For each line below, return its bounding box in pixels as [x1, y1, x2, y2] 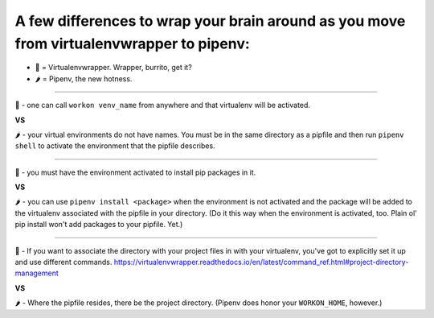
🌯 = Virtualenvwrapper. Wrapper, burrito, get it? [35, 63, 192, 72]
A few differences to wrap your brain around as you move [14, 12, 406, 30]
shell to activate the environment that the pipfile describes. [14, 141, 216, 151]
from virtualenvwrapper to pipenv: [14, 35, 251, 52]
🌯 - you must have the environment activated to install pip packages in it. [14, 167, 256, 177]
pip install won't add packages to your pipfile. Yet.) [14, 220, 183, 229]
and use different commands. [14, 258, 113, 267]
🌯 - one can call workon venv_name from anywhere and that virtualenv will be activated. [14, 101, 311, 110]
